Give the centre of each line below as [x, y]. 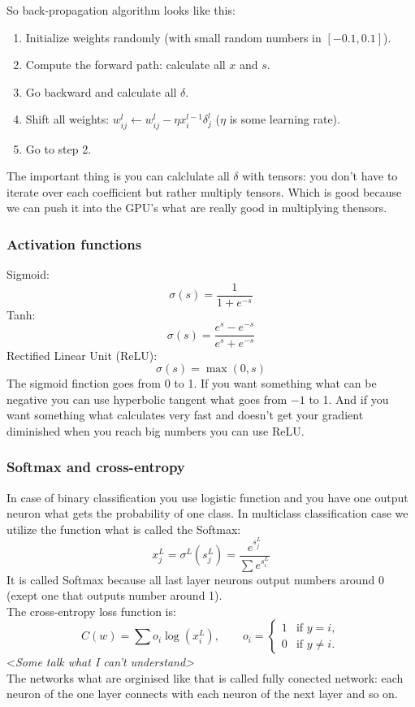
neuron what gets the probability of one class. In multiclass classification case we [207, 513]
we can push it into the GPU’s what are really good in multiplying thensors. [197, 208]
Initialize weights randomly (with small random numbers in [173, 37]
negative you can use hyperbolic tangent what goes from [147, 399]
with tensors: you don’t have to [320, 176]
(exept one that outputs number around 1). [115, 595]
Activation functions [74, 243]
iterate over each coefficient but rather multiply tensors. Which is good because [204, 191]
